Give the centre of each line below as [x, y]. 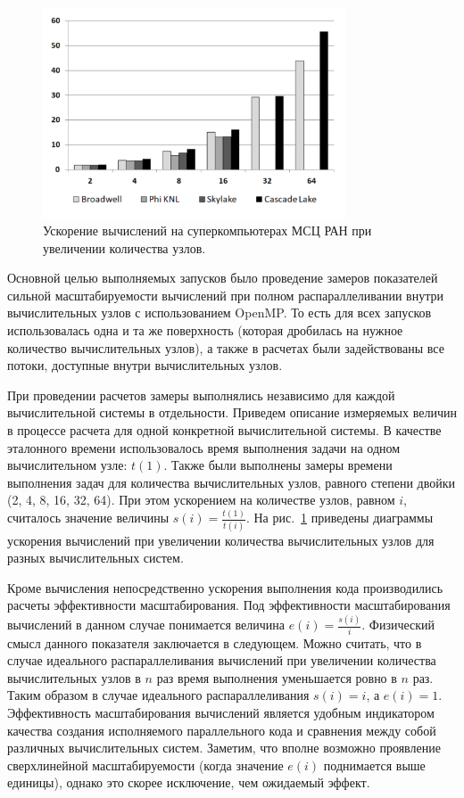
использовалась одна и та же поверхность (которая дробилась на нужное [205, 330]
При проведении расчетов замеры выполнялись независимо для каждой [201, 395]
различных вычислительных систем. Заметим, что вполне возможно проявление [224, 748]
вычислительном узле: [67, 465]
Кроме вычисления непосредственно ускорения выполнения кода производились [225, 587]
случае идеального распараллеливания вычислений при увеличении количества [222, 660]
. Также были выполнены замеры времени [278, 465]
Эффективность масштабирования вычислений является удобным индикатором [221, 712]
